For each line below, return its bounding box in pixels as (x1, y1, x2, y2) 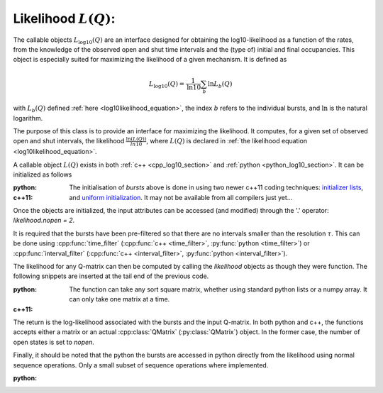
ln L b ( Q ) (208, 79, 233, 89)
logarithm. (13, 114, 43, 122)
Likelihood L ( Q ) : (13, 11, 116, 26)
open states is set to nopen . (13, 338, 95, 346)
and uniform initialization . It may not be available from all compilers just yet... (69, 193, 293, 201)
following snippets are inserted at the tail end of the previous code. (13, 272, 209, 280)
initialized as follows (13, 170, 72, 179)
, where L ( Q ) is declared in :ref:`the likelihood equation (146, 137, 308, 145)
